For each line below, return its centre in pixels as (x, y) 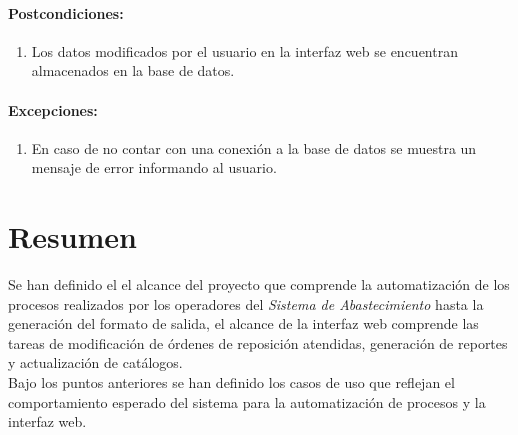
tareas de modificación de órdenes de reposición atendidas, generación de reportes (258, 342)
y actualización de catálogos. (95, 362)
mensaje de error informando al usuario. (154, 167)
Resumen (72, 236)
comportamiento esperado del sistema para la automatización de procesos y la (247, 401)
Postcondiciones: (66, 12)
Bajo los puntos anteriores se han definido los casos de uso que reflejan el (231, 382)
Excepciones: (53, 109)
